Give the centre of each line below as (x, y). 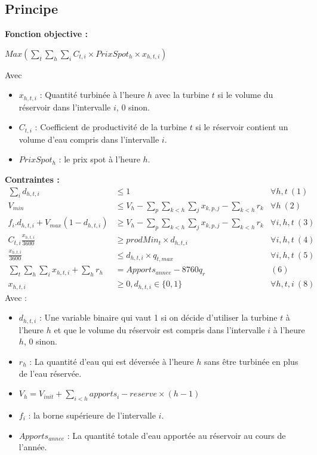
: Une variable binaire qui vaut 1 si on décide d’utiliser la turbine (158, 317)
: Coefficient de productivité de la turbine (111, 127)
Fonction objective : (46, 34)
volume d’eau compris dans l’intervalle (89, 139)
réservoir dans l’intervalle (65, 107)
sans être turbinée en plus (251, 361)
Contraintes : (32, 179)
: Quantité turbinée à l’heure (92, 95)
